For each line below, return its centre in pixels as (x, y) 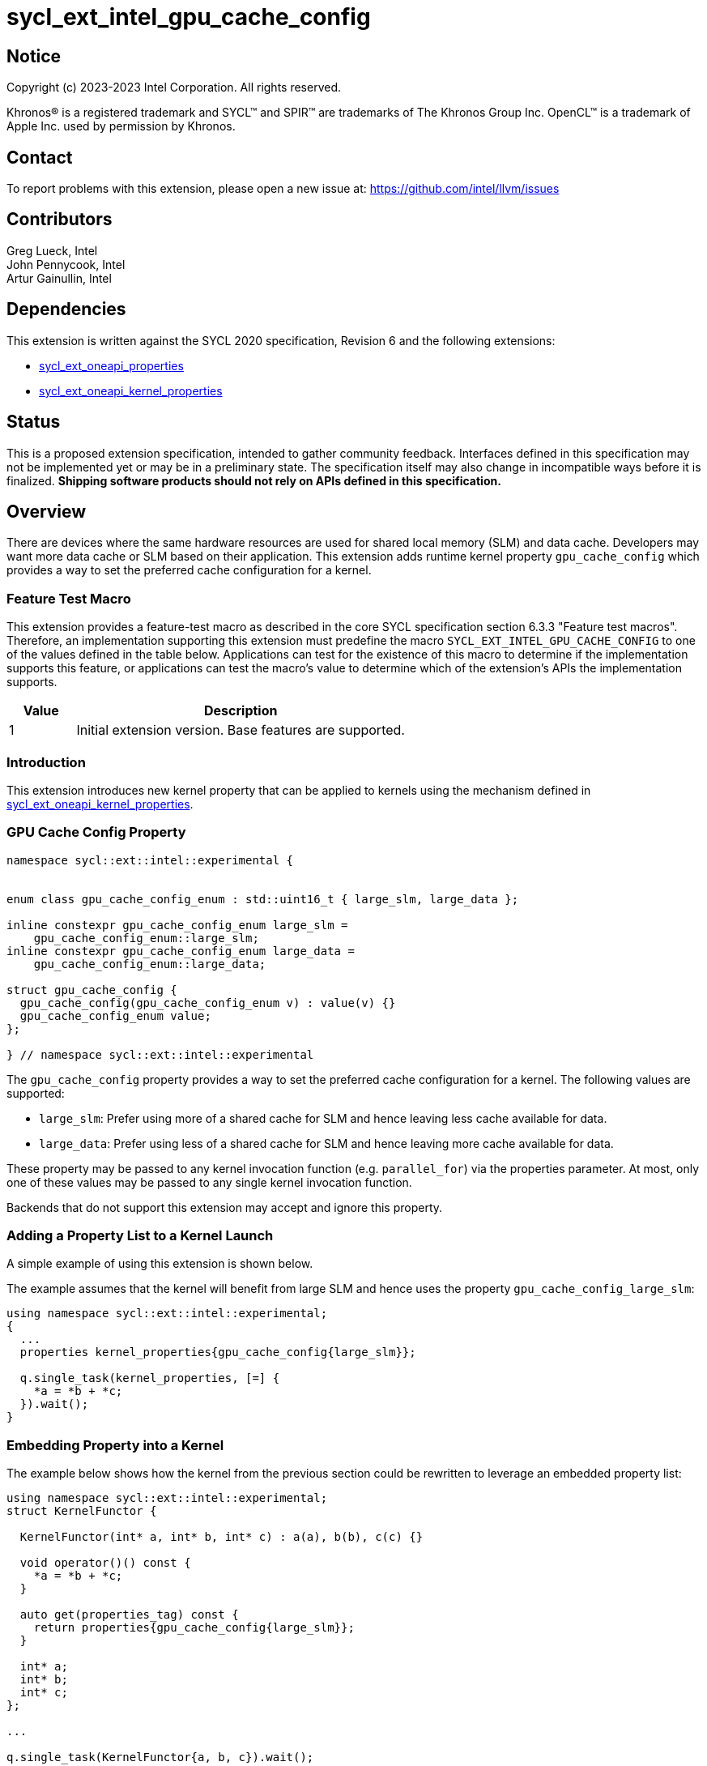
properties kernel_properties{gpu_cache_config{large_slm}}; (218, 1352)
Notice (34, 56)
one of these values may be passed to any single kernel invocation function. (209, 1182)
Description (241, 711)
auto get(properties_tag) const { (129, 1615)
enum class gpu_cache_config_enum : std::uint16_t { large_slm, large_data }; (263, 899)
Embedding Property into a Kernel (115, 1445)
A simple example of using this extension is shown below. (160, 1264)
